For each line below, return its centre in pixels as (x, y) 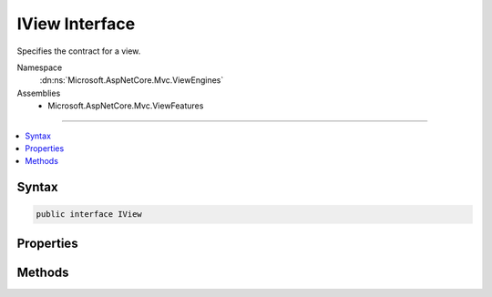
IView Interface (76, 24)
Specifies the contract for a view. (79, 51)
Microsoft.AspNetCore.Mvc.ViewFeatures (126, 106)
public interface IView (89, 215)
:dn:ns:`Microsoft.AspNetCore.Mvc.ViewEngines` (132, 80)
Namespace (40, 67)
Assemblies (39, 93)
